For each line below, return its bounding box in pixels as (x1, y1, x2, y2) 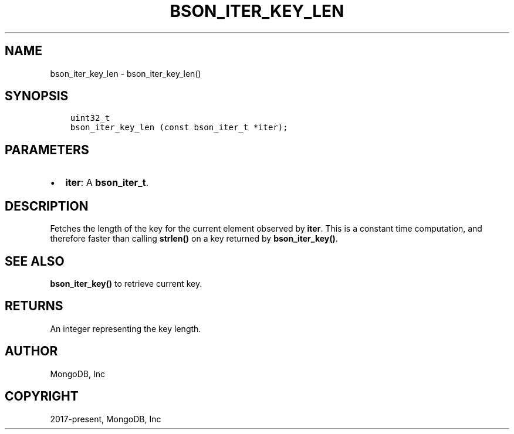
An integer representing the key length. (50, 323, 201, 334)
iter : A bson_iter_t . (65, 177, 149, 189)
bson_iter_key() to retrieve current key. (50, 278, 202, 289)
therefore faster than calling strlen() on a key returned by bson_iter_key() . (50, 233, 338, 244)
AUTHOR (5, 344, 58, 359)
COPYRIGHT (5, 389, 79, 404)
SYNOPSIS (5, 89, 69, 104)
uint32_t (70, 113, 110, 123)
